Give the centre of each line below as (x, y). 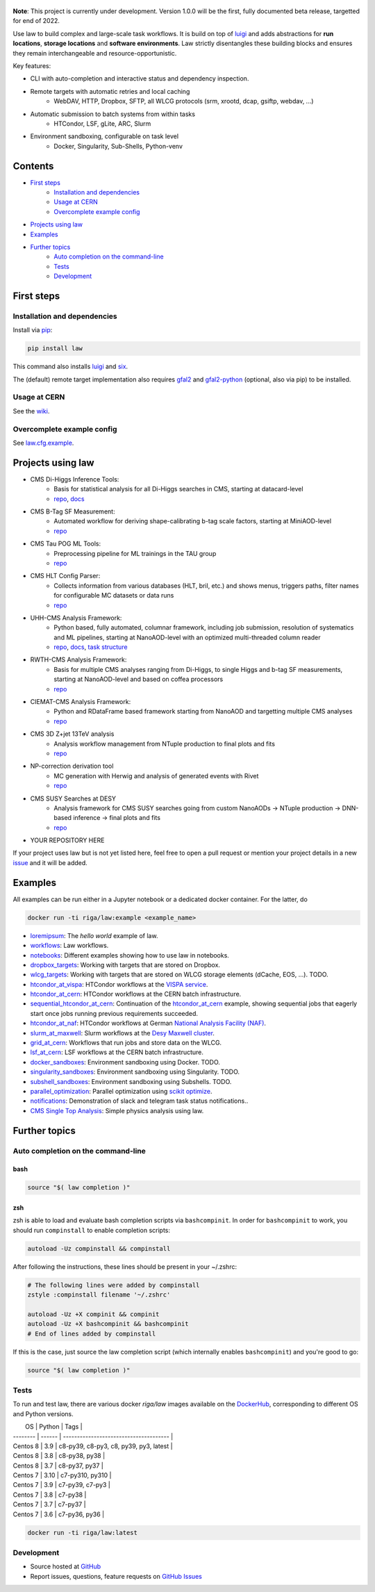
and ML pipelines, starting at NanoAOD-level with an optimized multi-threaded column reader (187, 637)
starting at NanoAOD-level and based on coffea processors (139, 679)
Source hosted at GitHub (66, 1566)
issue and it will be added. (50, 862)
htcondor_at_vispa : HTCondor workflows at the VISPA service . (119, 984)
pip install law (55, 348)
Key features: (32, 65)
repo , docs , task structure (91, 647)
